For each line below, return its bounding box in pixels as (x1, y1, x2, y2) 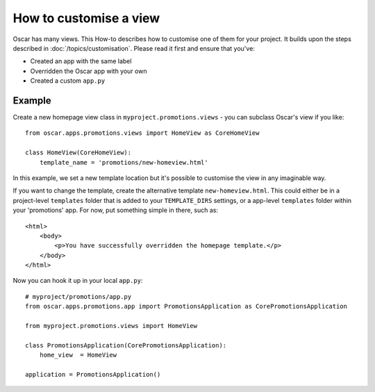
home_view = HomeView (39, 351, 117, 359)
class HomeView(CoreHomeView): (25, 149, 132, 156)
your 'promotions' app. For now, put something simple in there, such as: (12, 206, 219, 215)
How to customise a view (12, 10, 160, 26)
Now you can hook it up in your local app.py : (12, 277, 143, 285)
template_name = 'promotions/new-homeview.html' (39, 158, 208, 166)
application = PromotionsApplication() (25, 370, 161, 378)
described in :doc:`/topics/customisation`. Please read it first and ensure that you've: (12, 44, 255, 52)
